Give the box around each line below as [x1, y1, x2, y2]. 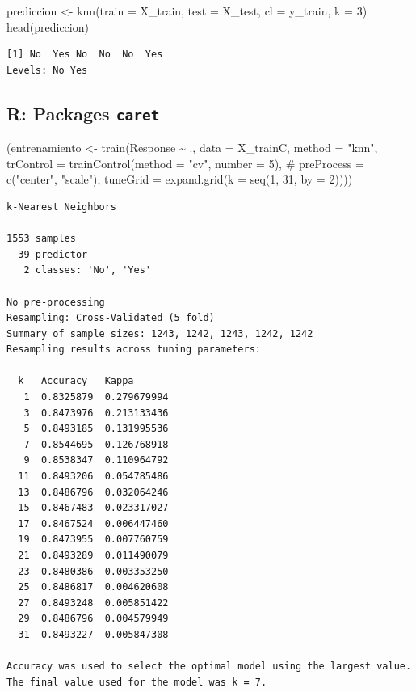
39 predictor [18, 248, 88, 260]
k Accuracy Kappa [18, 375, 134, 387]
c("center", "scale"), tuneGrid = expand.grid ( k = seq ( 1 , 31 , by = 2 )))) [6, 171, 353, 188]
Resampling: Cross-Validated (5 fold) [6, 312, 215, 324]
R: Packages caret [6, 100, 160, 125]
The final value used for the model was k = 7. [6, 676, 267, 688]
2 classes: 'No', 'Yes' [23, 264, 151, 276]
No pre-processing [6, 296, 105, 308]
